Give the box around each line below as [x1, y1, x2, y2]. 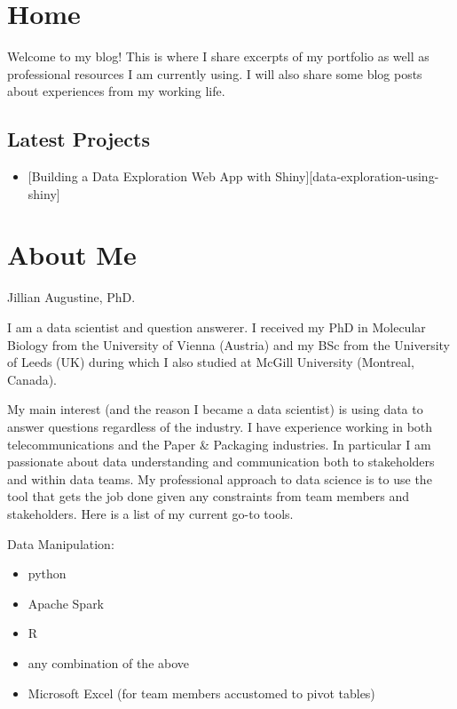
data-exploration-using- [312, 167, 439, 186]
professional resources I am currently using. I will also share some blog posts [7, 64, 422, 83]
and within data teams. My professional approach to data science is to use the [7, 469, 432, 488]
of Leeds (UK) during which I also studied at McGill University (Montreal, [7, 353, 414, 371]
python [28, 564, 67, 583]
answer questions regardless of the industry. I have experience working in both [7, 417, 433, 435]
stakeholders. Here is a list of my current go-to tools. [7, 504, 294, 522]
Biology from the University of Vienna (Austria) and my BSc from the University [7, 335, 450, 354]
